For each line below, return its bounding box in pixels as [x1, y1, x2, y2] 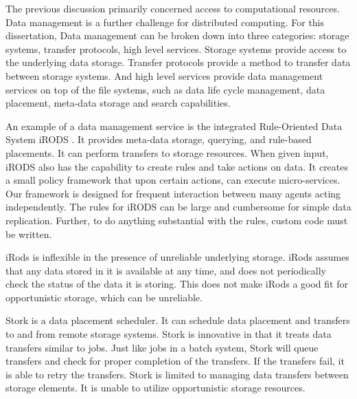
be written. [5, 226, 52, 241]
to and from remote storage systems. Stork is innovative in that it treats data [5, 327, 332, 341]
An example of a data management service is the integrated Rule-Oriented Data [5, 118, 343, 133]
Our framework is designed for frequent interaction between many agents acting [5, 186, 341, 200]
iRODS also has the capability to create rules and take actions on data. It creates [5, 159, 349, 173]
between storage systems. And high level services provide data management [5, 68, 323, 83]
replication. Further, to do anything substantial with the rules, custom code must [5, 213, 348, 227]
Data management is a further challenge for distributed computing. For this [5, 14, 325, 29]
